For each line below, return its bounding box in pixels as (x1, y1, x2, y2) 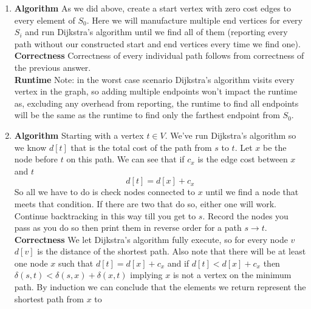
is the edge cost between (197, 153, 288, 165)
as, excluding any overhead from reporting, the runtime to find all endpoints (14, 96, 299, 109)
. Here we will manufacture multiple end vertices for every (86, 13, 302, 26)
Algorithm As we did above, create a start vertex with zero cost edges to (14, 2, 291, 14)
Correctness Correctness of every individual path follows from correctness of (14, 49, 304, 62)
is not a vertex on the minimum (173, 268, 292, 281)
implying (130, 268, 163, 281)
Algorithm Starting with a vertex (14, 128, 144, 141)
